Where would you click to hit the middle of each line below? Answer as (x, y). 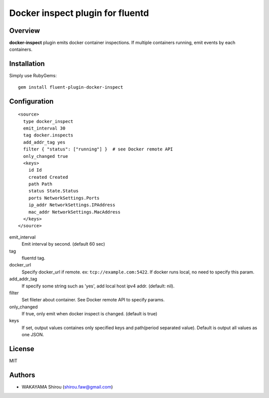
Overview (25, 31)
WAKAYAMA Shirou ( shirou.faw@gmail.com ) (67, 387)
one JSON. (33, 335)
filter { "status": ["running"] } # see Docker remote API (98, 149)
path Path (40, 184)
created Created (48, 177)
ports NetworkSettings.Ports (64, 198)
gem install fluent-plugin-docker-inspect (71, 87)
